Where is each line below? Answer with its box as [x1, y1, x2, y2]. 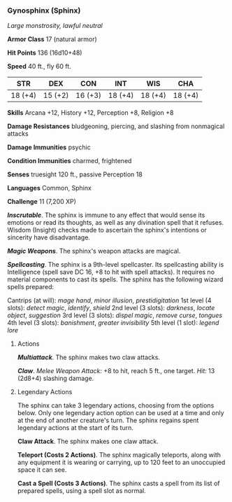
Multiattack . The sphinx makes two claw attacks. [17, 353, 161, 362]
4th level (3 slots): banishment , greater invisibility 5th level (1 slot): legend [7, 319, 219, 327]
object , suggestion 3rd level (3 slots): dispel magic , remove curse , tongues [7, 311, 222, 320]
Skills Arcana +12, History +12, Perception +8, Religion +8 [7, 109, 174, 117]
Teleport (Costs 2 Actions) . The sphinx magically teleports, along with [17, 451, 222, 459]
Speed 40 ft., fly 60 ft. [7, 62, 71, 71]
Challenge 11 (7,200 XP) [7, 197, 77, 206]
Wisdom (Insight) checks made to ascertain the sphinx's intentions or [7, 226, 208, 235]
